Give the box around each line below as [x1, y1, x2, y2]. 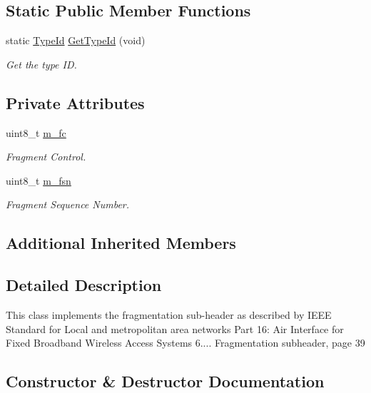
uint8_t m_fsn [6, 173, 71, 188]
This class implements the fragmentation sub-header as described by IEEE [6, 307, 332, 322]
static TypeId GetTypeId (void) [6, 33, 146, 48]
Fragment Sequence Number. [6, 197, 130, 212]
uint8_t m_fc [6, 125, 66, 140]
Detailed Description [6, 274, 162, 296]
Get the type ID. [6, 56, 77, 71]
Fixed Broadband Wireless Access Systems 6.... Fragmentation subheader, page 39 [6, 335, 365, 350]
